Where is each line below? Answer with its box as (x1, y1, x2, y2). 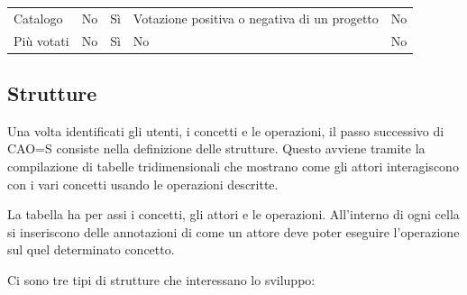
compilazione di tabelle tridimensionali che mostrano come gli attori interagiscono (7, 157, 459, 176)
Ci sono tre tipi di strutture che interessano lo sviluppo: (7, 271, 316, 290)
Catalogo (14, 8, 63, 27)
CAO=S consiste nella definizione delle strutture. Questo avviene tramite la (7, 139, 426, 158)
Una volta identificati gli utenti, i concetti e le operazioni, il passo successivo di (7, 121, 444, 140)
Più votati (14, 31, 69, 50)
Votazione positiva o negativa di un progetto (133, 8, 379, 27)
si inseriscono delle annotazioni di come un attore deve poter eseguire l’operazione (7, 222, 460, 241)
